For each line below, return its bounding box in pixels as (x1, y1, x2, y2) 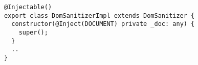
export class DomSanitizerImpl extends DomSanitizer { (4, 12, 195, 19)
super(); (18, 28, 48, 36)
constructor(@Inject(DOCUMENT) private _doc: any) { (11, 20, 195, 28)
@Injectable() (4, 4, 52, 11)
